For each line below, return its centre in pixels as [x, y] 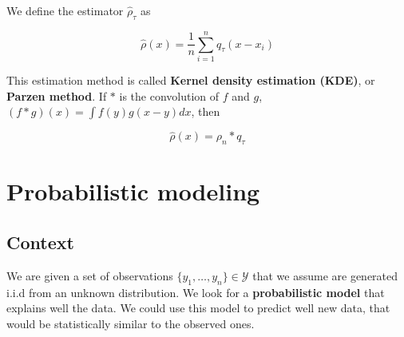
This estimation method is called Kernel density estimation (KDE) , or [191, 79]
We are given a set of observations [90, 275]
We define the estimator [65, 10]
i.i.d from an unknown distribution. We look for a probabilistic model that [196, 292]
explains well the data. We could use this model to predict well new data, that [198, 308]
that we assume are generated [325, 275]
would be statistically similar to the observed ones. [131, 323]
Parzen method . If [57, 95]
